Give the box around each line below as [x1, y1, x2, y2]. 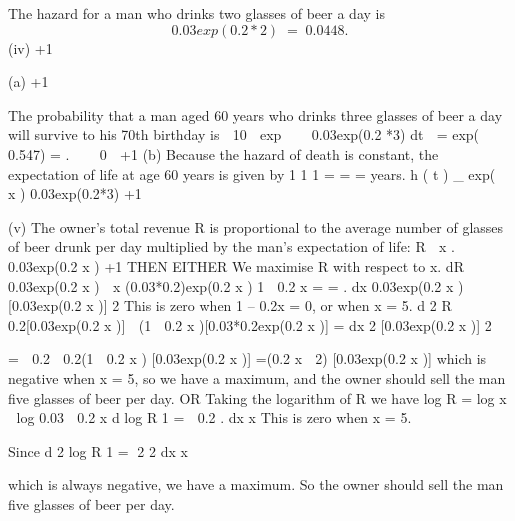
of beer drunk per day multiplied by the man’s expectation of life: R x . [8, 236, 455, 257]
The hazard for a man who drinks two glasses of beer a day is [8, 3, 385, 23]
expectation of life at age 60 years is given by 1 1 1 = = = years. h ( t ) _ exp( [8, 163, 496, 184]
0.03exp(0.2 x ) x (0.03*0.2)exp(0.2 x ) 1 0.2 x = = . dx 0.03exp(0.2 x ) [8, 275, 464, 296]
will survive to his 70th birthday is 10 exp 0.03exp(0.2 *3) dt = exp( [8, 124, 480, 145]
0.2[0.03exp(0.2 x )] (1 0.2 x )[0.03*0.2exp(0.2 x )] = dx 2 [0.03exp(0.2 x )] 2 [8, 314, 492, 335]
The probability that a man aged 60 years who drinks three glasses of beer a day [8, 104, 503, 125]
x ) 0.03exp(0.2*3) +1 [8, 183, 142, 204]
